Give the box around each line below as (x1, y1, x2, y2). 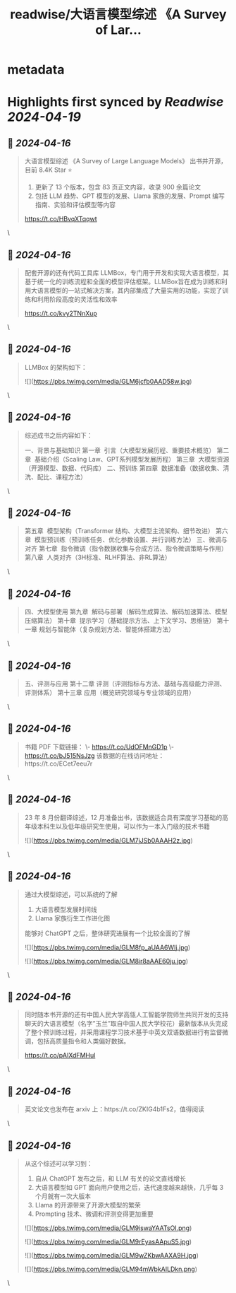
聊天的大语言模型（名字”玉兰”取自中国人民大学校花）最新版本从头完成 (24, 1019, 228, 1028)
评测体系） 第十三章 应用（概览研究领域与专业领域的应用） (24, 689, 195, 697)
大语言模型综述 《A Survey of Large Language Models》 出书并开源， (24, 157, 228, 165)
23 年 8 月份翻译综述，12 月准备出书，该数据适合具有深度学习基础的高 (24, 813, 229, 821)
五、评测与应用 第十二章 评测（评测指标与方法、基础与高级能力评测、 (24, 679, 226, 688)
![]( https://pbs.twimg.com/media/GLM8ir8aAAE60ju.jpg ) (24, 956, 189, 965)
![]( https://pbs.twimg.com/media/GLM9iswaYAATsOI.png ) (24, 1224, 192, 1232)
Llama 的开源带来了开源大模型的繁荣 (35, 1200, 141, 1209)
